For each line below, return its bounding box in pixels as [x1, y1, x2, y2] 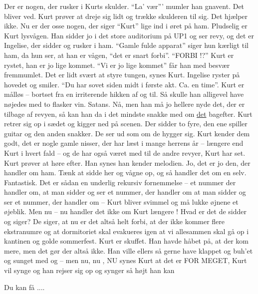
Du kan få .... [4, 282, 45, 292]
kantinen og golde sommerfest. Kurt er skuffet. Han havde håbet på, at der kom [4, 236, 249, 246]
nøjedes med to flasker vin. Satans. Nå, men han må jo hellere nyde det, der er [4, 98, 245, 109]
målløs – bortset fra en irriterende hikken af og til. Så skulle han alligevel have [4, 89, 244, 99]
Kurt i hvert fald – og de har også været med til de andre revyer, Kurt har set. [4, 147, 246, 158]
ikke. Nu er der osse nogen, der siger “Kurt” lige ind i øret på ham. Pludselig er [4, 20, 248, 31]
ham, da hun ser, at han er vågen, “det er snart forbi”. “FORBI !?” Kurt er [4, 49, 234, 60]
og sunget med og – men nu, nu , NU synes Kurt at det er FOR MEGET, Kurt [4, 255, 247, 266]
